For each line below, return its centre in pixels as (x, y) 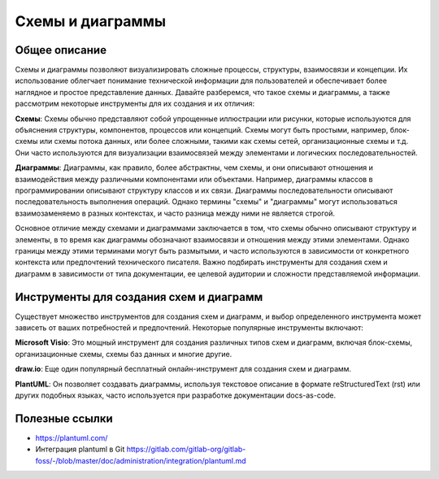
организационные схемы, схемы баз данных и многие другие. (124, 354)
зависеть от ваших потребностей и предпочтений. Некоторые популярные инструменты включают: (189, 328)
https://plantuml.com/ (72, 438)
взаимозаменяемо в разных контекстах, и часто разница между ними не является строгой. (175, 213)
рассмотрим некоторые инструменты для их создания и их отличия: (135, 104)
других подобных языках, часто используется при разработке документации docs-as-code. (176, 395)
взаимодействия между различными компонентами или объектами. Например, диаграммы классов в (194, 179)
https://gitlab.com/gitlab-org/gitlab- (186, 449)
